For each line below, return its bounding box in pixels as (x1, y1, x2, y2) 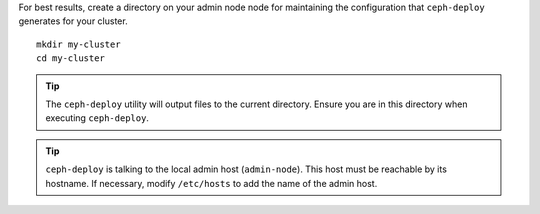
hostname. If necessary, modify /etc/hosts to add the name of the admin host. (45, 177, 378, 189)
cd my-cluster (36, 53, 105, 64)
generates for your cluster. (18, 15, 129, 27)
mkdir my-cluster (36, 38, 121, 50)
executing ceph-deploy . (45, 112, 150, 124)
